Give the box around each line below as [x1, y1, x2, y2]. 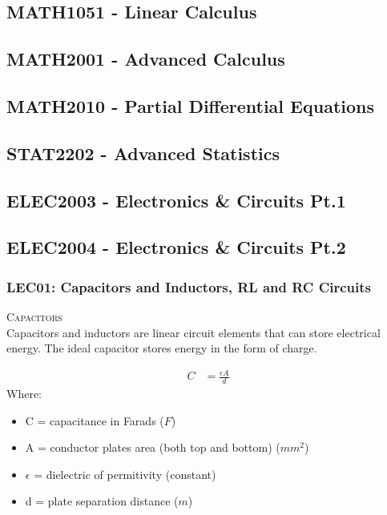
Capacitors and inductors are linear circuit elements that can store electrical [6, 324, 381, 340]
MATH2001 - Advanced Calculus [6, 46, 285, 71]
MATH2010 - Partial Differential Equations [6, 93, 374, 118]
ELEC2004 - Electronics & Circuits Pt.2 [6, 235, 346, 260]
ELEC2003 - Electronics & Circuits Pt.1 [6, 187, 346, 212]
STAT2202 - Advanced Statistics [6, 140, 280, 165]
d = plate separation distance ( [25, 493, 179, 509]
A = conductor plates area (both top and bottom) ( [25, 439, 280, 456]
